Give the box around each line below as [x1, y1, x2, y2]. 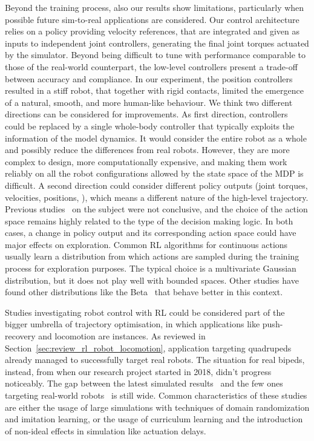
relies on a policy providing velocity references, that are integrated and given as [5, 25, 299, 38]
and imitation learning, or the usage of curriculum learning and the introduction [5, 413, 303, 425]
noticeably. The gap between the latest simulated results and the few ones [5, 377, 283, 390]
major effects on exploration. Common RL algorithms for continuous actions [5, 238, 288, 250]
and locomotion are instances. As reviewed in [38, 330, 206, 342]
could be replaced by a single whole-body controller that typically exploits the [5, 119, 295, 132]
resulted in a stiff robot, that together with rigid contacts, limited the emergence [5, 84, 304, 97]
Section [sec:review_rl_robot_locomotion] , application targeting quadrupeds [5, 341, 292, 354]
